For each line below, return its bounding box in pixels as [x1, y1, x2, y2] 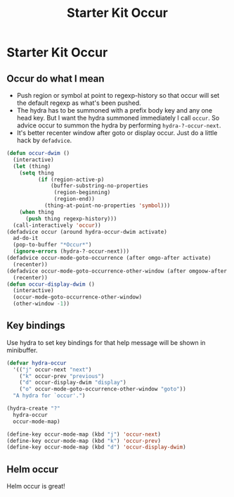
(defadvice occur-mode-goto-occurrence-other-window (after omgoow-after [6, 268, 228, 275]
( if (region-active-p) [37, 176, 105, 183]
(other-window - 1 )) [13, 301, 70, 308]
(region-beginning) [53, 189, 111, 196]
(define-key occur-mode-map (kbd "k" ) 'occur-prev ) [6, 437, 161, 444]
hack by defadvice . [16, 136, 72, 144]
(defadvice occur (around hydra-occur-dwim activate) [6, 228, 168, 235]
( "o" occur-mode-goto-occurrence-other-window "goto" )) [19, 386, 187, 393]
